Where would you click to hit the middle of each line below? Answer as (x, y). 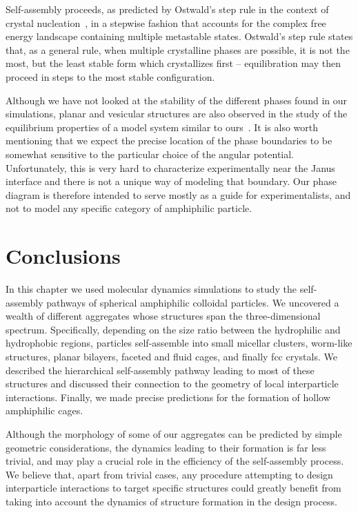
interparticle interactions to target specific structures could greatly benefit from (173, 488)
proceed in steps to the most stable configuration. (110, 76)
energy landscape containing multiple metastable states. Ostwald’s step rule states (179, 36)
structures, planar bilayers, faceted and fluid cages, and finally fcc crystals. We (171, 356)
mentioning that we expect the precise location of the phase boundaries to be (169, 141)
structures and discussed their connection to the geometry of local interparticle (172, 384)
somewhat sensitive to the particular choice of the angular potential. (150, 154)
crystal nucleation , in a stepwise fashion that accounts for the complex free (166, 22)
